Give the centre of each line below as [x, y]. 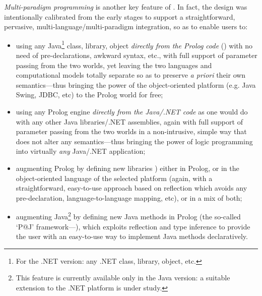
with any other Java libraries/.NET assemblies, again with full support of [129, 121]
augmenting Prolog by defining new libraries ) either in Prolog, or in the [127, 168]
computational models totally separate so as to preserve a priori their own [131, 75]
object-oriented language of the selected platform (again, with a [114, 178]
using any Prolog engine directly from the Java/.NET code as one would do [132, 111]
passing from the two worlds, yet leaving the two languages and [114, 65]
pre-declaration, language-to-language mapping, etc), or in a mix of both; [129, 197]
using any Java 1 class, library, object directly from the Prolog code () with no [134, 44]
